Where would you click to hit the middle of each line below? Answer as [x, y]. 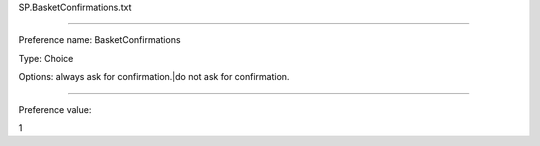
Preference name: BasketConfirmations [99, 40]
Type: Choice [46, 58]
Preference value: [55, 109]
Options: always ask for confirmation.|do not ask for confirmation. [154, 77]
